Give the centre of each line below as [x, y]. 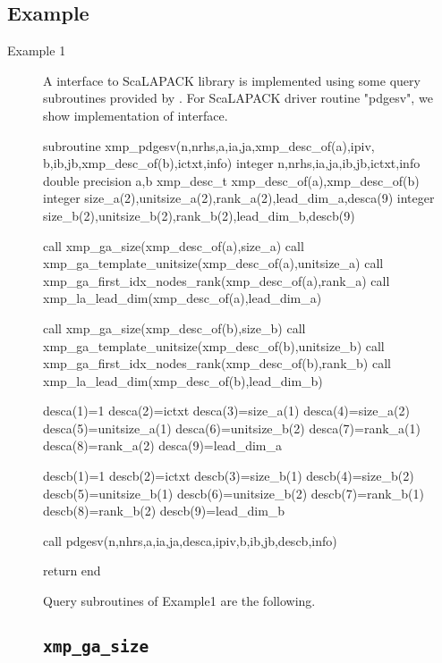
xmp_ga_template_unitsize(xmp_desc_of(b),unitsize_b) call [214, 345]
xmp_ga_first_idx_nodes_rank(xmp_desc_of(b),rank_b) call [217, 363]
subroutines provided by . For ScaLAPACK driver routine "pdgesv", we [238, 98]
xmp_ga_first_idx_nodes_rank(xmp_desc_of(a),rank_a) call [217, 280]
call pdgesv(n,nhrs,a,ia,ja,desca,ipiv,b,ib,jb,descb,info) [190, 540]
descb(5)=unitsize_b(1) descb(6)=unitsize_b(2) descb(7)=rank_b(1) [234, 493]
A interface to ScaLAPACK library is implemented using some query [232, 80]
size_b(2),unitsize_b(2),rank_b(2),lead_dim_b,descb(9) [199, 215]
